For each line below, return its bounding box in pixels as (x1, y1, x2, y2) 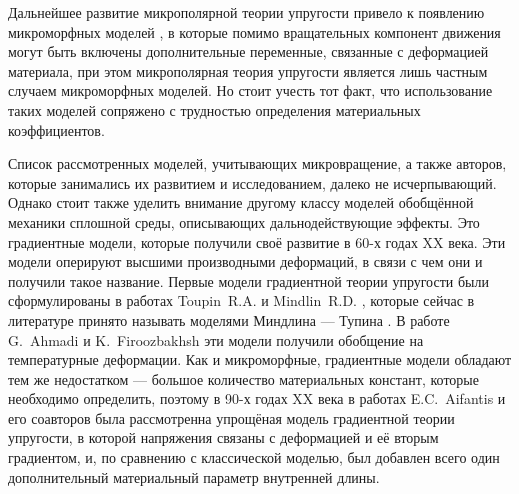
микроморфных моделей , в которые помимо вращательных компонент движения (8, 21, 501, 42)
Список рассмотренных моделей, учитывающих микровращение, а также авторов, (8, 153, 507, 174)
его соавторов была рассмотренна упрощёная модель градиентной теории (8, 407, 455, 428)
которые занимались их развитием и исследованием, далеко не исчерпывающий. (8, 172, 497, 193)
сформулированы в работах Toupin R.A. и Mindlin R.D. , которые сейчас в (8, 290, 475, 311)
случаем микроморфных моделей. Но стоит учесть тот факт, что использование (8, 80, 493, 101)
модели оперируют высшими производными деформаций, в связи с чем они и (8, 251, 483, 272)
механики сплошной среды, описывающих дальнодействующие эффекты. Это (8, 211, 480, 232)
